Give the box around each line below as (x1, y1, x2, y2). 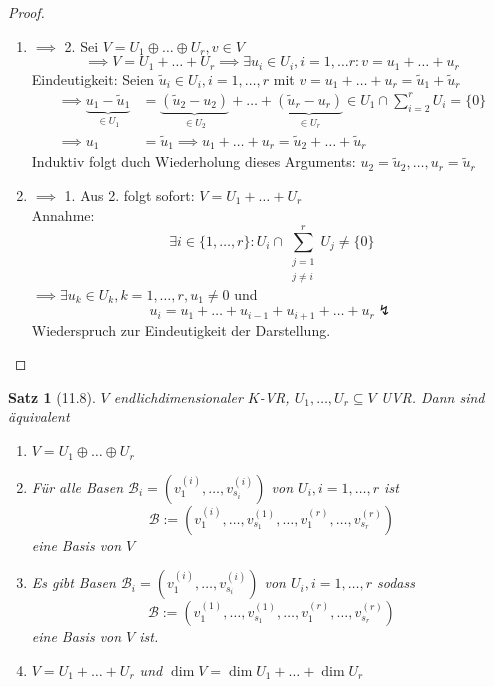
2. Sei (64, 35, 99, 56)
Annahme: (31, 204, 95, 225)
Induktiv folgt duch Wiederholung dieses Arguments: (31, 151, 356, 172)
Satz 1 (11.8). (8, 386, 96, 407)
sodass (376, 572, 415, 593)
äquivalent (8, 406, 70, 427)
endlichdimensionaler (113, 386, 243, 407)
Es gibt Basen (31, 572, 116, 593)
